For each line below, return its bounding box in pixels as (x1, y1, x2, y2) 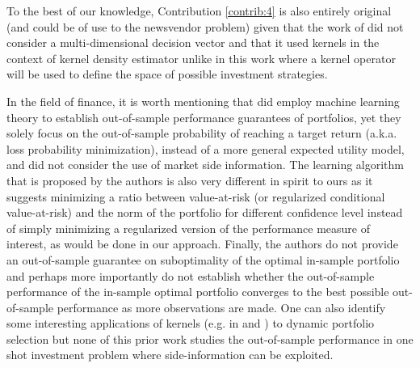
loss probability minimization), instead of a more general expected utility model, (6, 140, 405, 157)
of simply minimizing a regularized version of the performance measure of (6, 219, 371, 236)
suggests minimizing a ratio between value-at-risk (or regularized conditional (6, 188, 385, 205)
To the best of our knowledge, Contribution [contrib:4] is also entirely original (6, 2, 392, 19)
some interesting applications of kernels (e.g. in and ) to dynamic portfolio (6, 315, 375, 332)
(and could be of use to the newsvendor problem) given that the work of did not (6, 18, 404, 35)
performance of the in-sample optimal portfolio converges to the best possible (6, 283, 389, 300)
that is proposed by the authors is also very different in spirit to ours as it (6, 171, 373, 188)
